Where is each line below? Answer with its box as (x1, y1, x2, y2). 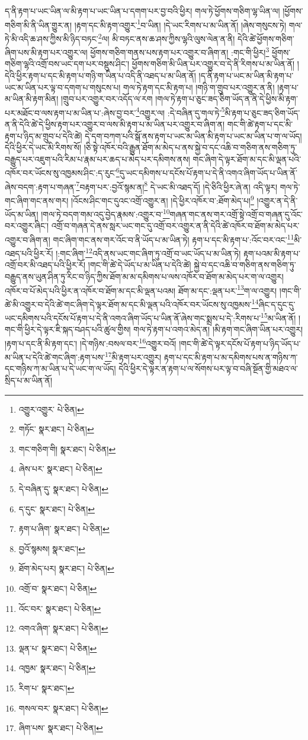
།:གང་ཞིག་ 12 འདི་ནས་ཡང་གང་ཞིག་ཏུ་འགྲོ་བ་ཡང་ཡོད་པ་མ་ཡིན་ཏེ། (56, 245, 241, 259)
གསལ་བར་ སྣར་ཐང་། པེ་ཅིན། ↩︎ (18, 701, 108, 714)
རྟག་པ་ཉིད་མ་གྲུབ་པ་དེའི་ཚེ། (5, 129, 82, 142)
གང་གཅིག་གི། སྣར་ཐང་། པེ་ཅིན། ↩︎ (18, 442, 116, 455)
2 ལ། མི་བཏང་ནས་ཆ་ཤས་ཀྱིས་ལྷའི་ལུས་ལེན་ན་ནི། (98, 30, 235, 44)
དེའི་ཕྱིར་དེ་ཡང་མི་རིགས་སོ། (5, 141, 82, 154)
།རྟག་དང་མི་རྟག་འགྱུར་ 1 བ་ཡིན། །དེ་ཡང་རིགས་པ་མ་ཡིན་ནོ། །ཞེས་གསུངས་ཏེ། (74, 17, 287, 31)
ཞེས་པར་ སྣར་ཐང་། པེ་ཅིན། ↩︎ (18, 462, 102, 475)
